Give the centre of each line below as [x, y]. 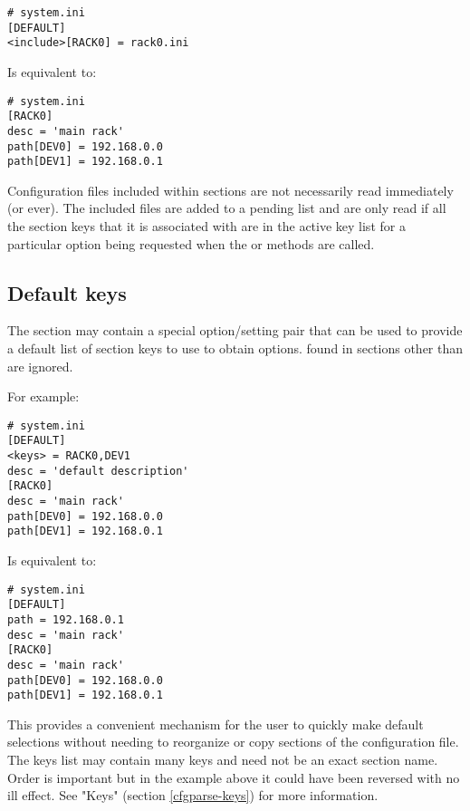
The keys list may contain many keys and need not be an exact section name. [223, 760]
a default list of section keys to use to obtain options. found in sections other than [235, 348]
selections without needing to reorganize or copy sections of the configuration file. [233, 742]
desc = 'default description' [98, 471]
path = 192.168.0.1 [66, 619]
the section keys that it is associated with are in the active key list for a [206, 226]
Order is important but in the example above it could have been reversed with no [234, 777]
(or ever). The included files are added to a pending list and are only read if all [227, 208]
